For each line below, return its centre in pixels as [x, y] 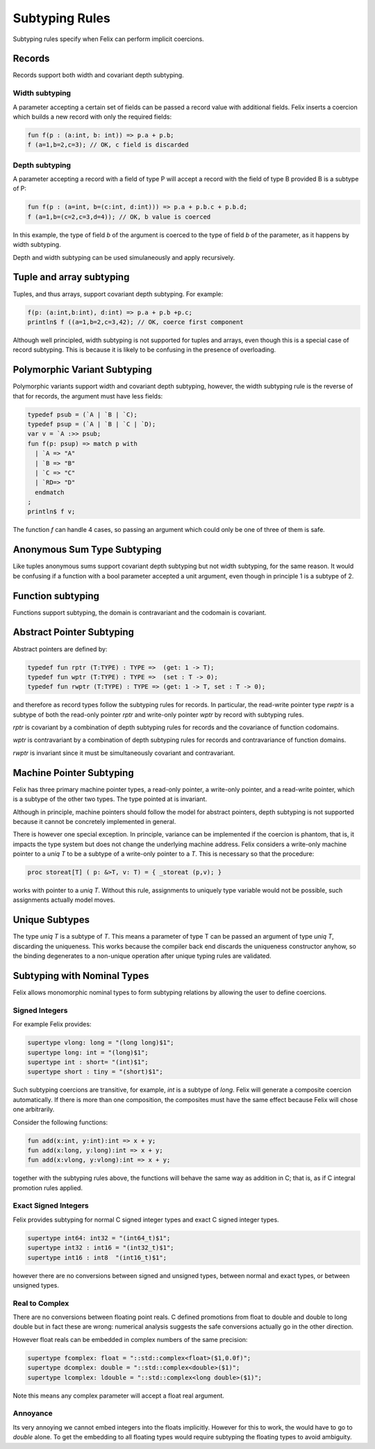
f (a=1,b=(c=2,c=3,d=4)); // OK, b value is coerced [119, 217]
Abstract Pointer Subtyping [74, 632]
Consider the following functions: [60, 1122]
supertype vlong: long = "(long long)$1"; [101, 1043]
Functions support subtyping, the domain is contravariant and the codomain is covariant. [140, 613]
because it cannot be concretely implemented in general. [94, 821]
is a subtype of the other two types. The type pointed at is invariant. [110, 799]
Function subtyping [56, 596]
